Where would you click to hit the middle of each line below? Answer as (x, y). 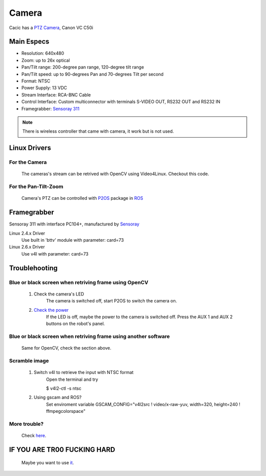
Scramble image (29, 361)
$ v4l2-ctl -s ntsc (64, 388)
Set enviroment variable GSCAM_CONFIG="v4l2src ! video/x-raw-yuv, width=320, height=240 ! (143, 404)
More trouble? (26, 424)
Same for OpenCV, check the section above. (66, 348)
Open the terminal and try (72, 379)
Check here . (34, 436)
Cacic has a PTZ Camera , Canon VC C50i (51, 28)
